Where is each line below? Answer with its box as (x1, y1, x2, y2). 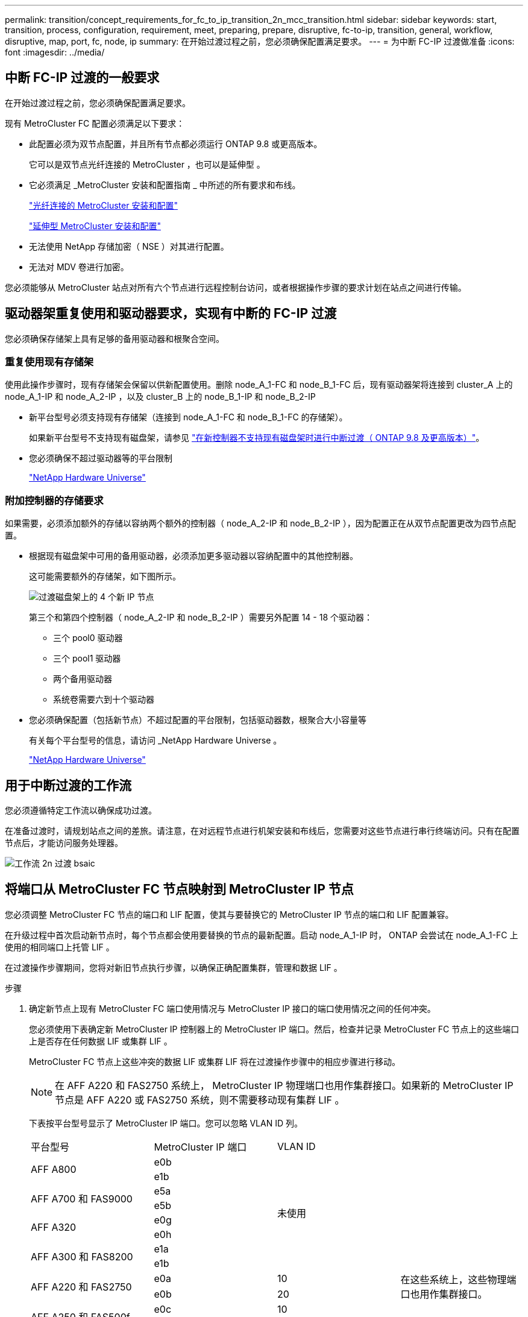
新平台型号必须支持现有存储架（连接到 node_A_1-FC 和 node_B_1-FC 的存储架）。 (29, 412, 348, 423)
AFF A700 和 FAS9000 (31, 1192, 133, 1205)
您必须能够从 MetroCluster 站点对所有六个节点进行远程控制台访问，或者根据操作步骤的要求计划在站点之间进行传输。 (5, 282, 467, 292)
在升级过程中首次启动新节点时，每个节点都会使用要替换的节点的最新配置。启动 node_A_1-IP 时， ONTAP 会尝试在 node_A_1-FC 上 (5, 929, 518, 940)
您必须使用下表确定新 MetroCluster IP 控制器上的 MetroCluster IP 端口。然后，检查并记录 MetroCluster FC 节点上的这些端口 (29, 1023, 520, 1034)
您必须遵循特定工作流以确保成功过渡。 (5, 805, 157, 816)
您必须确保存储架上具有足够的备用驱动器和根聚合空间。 (5, 333, 224, 344)
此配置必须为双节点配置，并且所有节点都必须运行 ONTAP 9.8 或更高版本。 (29, 138, 322, 149)
